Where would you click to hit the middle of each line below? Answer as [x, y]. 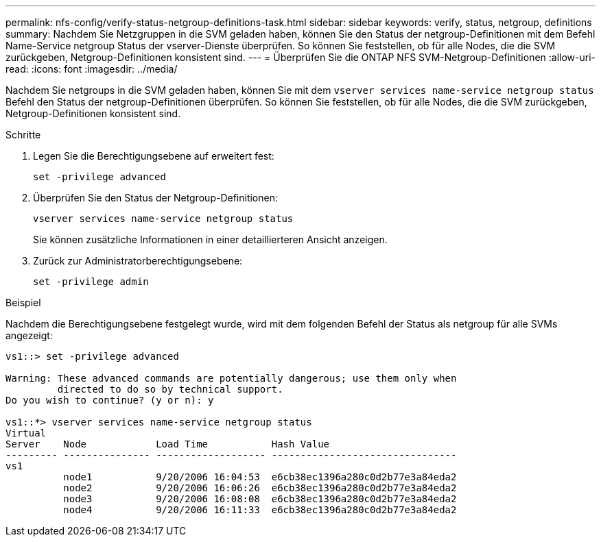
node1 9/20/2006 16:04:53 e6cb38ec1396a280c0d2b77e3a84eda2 [260, 477]
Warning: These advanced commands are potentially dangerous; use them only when [231, 378]
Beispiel [23, 303]
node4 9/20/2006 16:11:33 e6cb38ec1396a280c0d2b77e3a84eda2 [260, 510]
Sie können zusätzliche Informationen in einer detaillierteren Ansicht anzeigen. [210, 239]
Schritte [23, 135]
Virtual [26, 433]
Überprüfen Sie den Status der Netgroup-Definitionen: [156, 198]
